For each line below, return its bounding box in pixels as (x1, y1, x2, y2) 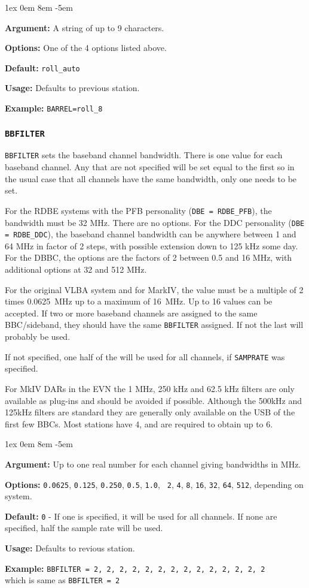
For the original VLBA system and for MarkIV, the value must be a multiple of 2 (5, 283, 304, 295)
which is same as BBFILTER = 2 (5, 574, 120, 586)
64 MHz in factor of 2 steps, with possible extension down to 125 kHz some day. (5, 239, 298, 252)
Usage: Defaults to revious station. (5, 542, 135, 554)
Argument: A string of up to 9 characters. (5, 21, 164, 34)
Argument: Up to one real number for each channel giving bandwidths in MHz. (5, 457, 301, 470)
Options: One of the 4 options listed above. (5, 41, 167, 54)
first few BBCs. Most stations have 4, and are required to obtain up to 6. (5, 417, 273, 430)
